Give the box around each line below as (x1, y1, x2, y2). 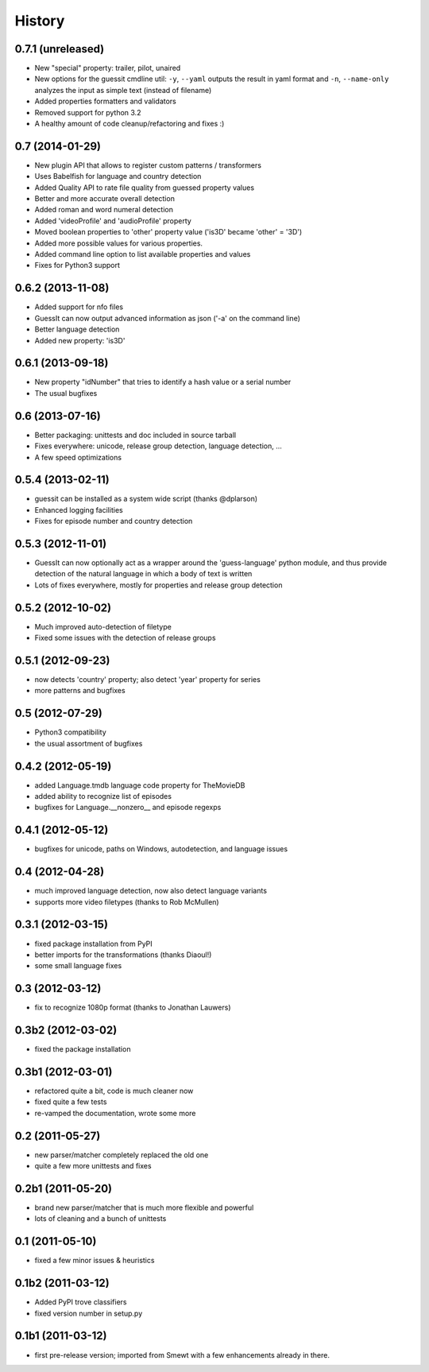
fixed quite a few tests (34, 1097, 107, 1107)
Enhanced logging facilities (34, 505, 123, 514)
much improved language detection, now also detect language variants (34, 886, 268, 896)
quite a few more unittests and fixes (34, 1161, 152, 1171)
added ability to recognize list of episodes (34, 792, 172, 801)
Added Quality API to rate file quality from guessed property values (34, 183, 254, 192)
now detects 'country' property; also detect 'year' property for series (34, 675, 261, 684)
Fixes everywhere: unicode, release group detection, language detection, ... (34, 441, 282, 451)
